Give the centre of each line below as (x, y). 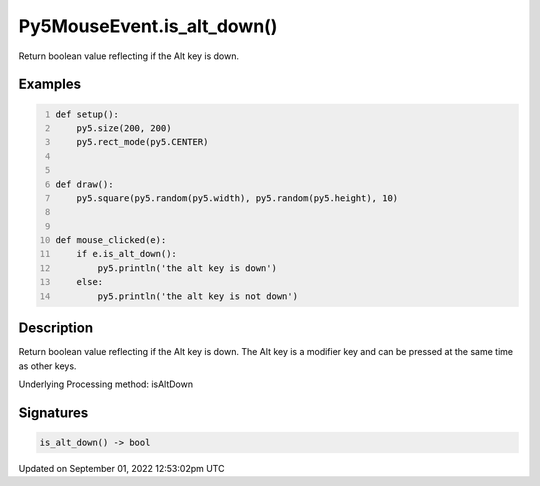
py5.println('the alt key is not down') (198, 296)
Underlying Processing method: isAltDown (106, 384)
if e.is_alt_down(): (126, 254)
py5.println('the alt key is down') (187, 268)
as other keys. (47, 366)
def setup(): (87, 114)
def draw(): (84, 184)
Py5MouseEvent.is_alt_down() (148, 26)
